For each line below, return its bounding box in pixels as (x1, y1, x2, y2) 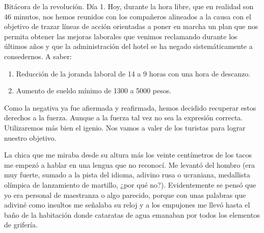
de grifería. (4, 219, 38, 230)
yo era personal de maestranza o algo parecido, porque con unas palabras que (4, 189, 246, 200)
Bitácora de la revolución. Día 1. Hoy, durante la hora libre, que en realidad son (4, 1, 254, 11)
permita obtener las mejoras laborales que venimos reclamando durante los (4, 31, 237, 41)
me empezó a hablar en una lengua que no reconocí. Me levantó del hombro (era (4, 159, 255, 170)
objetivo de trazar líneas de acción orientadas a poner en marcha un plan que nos (4, 21, 258, 32)
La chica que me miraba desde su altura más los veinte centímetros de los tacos (4, 149, 252, 160)
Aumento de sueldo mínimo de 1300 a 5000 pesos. (16, 85, 172, 96)
